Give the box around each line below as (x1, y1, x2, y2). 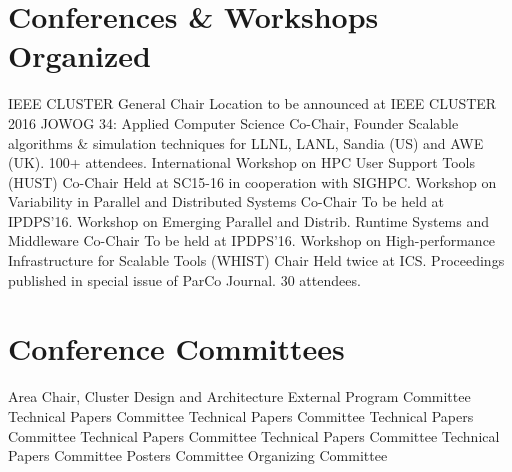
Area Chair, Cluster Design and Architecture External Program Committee (8, 386, 471, 407)
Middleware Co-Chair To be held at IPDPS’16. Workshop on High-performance (8, 230, 496, 251)
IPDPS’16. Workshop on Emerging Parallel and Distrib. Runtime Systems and (8, 210, 490, 231)
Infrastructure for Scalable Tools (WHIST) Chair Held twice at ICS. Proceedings (8, 250, 505, 271)
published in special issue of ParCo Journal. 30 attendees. (8, 269, 361, 290)
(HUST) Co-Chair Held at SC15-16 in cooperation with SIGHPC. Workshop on (8, 171, 497, 192)
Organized (8, 35, 151, 76)
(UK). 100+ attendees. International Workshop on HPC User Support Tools (8, 152, 476, 173)
